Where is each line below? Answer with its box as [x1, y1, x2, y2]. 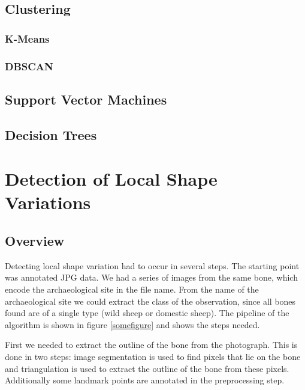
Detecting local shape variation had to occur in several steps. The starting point [5, 259, 300, 272]
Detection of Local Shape [5, 166, 218, 191]
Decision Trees [5, 125, 97, 144]
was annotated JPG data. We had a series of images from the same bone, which [5, 271, 298, 284]
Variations [5, 190, 91, 215]
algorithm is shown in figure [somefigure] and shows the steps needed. [5, 318, 260, 331]
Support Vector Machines [5, 90, 167, 108]
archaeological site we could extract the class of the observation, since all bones [5, 294, 296, 307]
